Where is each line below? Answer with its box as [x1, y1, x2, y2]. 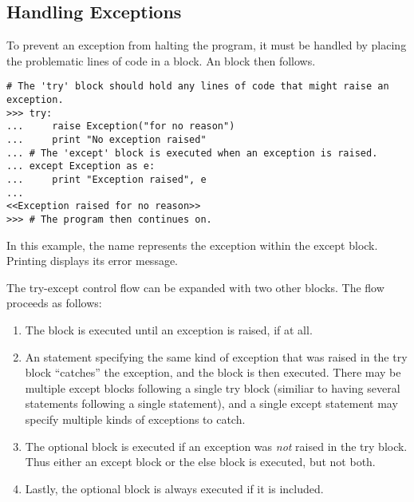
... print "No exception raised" [6, 134, 207, 146]
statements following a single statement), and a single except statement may [25, 395, 398, 412]
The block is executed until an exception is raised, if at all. [25, 321, 313, 338]
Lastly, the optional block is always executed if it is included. [25, 480, 324, 496]
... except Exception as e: [6, 160, 156, 172]
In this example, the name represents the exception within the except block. [6, 236, 378, 253]
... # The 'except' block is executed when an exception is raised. [6, 147, 378, 159]
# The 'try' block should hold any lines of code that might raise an [6, 81, 389, 93]
